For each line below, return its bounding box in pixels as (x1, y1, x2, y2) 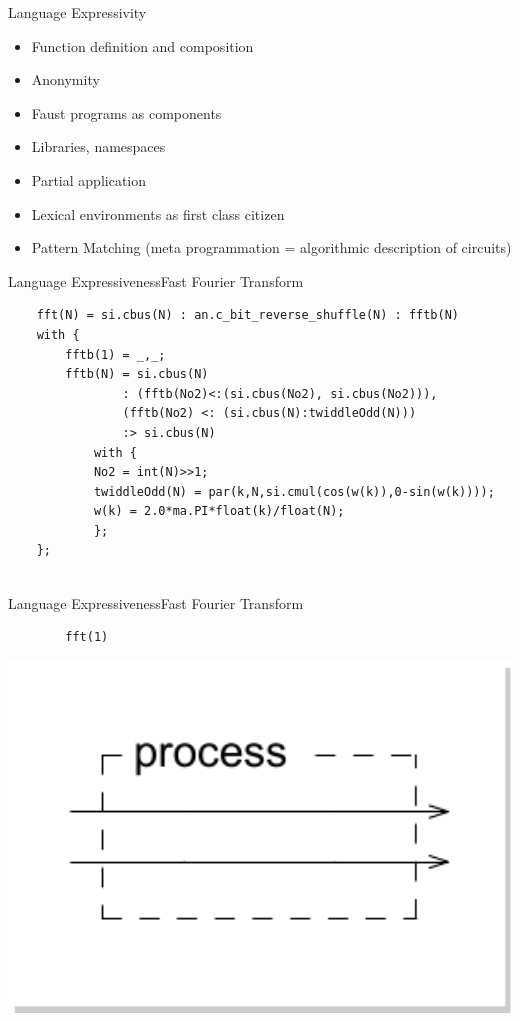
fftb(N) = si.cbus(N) (65, 367, 209, 382)
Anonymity (31, 69, 100, 90)
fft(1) (65, 630, 109, 645)
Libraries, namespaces (31, 136, 166, 157)
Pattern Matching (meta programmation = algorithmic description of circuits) (31, 237, 512, 258)
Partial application (31, 169, 147, 190)
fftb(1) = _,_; (65, 347, 166, 362)
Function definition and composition (31, 35, 254, 56)
